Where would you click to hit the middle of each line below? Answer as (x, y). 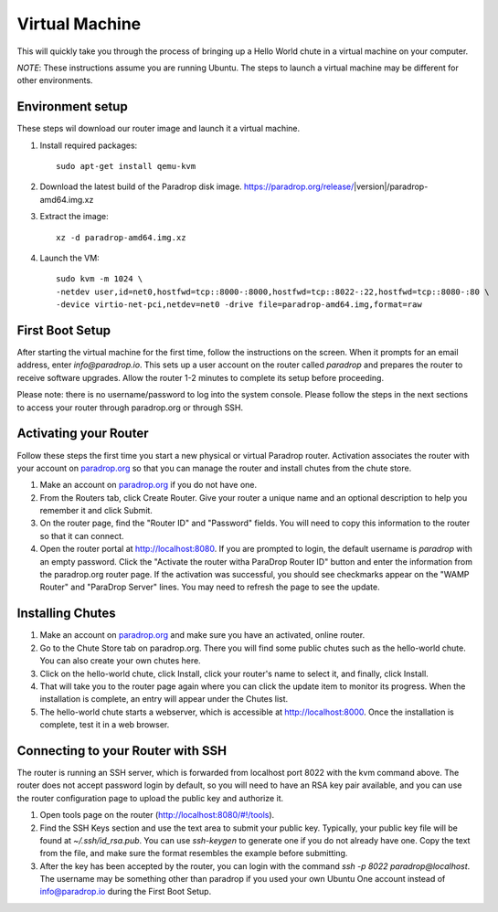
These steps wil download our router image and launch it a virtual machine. (159, 129)
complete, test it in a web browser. (105, 725)
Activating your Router (83, 434)
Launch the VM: (69, 258)
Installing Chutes (66, 614)
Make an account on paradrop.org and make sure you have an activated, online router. (202, 635)
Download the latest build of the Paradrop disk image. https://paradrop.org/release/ (197, 186)
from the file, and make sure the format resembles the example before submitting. (194, 854)
